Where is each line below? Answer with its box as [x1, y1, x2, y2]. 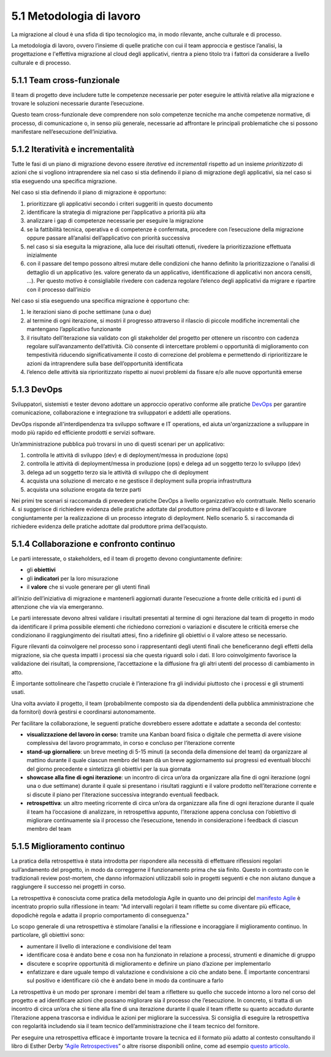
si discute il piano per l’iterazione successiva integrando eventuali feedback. [26, 791, 220, 798]
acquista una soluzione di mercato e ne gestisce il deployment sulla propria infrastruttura [26, 477, 251, 484]
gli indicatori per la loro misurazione [26, 574, 119, 582]
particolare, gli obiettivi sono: [11, 931, 85, 939]
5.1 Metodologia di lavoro [11, 9, 141, 23]
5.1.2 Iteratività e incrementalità [11, 144, 135, 155]
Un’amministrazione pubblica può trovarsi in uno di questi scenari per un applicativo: [11, 440, 225, 448]
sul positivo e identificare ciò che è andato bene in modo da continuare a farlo [26, 977, 224, 984]
